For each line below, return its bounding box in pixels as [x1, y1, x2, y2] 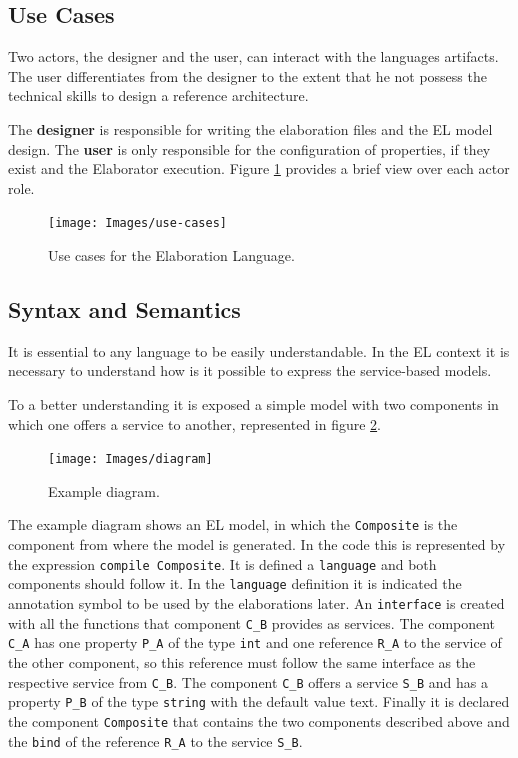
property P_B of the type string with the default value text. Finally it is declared [8, 691, 510, 712]
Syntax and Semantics [8, 294, 241, 324]
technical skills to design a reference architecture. [8, 85, 309, 106]
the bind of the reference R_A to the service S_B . [8, 730, 303, 751]
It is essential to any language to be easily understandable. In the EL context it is [8, 340, 510, 361]
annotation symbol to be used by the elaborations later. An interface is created [8, 593, 505, 613]
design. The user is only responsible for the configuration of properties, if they [8, 138, 491, 159]
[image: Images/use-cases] [48, 216, 227, 231]
